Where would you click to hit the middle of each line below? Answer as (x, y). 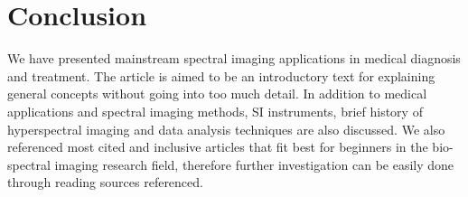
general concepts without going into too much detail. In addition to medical (217, 94)
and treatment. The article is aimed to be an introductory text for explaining (221, 75)
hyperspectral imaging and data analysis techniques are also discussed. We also (226, 129)
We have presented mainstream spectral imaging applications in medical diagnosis (234, 58)
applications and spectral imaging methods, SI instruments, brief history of (215, 111)
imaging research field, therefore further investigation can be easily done (254, 164)
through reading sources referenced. (105, 182)
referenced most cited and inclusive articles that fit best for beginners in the (218, 147)
